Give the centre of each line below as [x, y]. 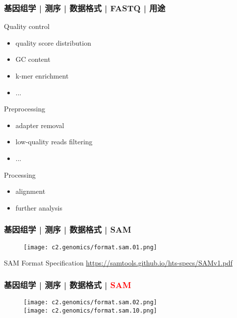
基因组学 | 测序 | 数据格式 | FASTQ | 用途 [85, 8]
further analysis [39, 207]
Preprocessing [25, 109]
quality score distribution [53, 42]
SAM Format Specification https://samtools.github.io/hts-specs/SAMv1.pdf [118, 263]
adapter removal [40, 125]
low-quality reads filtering [54, 142]
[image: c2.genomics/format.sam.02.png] [91, 303]
